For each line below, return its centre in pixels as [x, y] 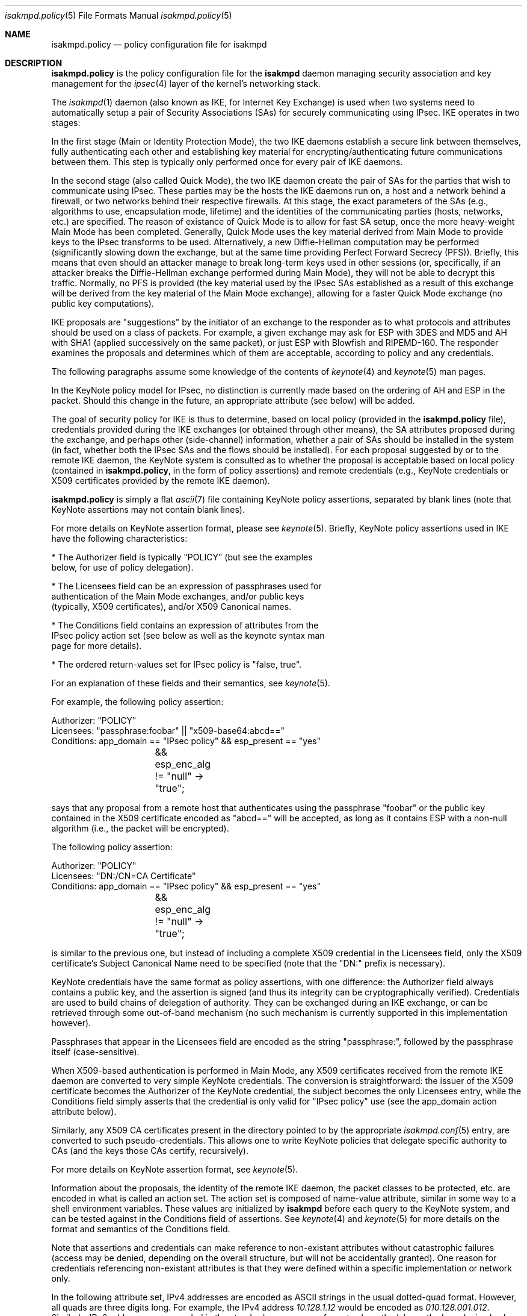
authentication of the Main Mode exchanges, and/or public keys [178, 596]
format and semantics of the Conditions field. [141, 1229]
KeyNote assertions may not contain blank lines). [148, 509]
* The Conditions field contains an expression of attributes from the [185, 625]
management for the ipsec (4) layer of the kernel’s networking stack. [186, 83]
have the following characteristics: [119, 538]
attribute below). [84, 1111]
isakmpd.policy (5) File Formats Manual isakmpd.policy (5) [119, 15]
